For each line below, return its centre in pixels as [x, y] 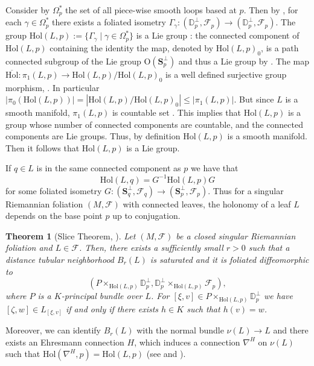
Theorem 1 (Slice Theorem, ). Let [71, 235]
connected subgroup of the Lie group [73, 61]
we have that [214, 168]
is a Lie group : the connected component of [218, 35]
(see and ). [166, 354]
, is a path [280, 47]
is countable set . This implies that [176, 112]
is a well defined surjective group [226, 74]
